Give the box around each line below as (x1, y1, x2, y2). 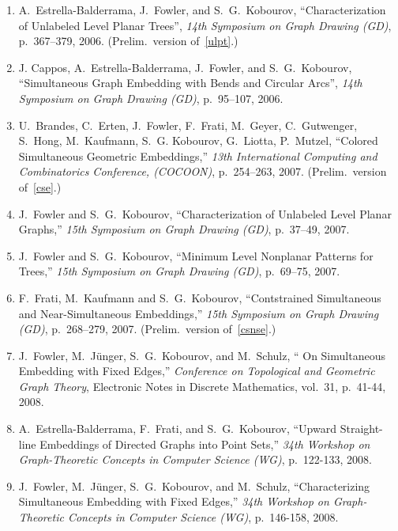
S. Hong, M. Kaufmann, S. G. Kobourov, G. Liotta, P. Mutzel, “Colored (18, 132, 378, 149)
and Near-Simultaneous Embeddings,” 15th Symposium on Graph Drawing (18, 305, 379, 321)
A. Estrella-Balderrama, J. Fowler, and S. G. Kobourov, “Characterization (18, 2, 386, 17)
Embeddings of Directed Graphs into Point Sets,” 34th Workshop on (39, 435, 370, 452)
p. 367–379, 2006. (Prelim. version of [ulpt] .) (18, 32, 238, 49)
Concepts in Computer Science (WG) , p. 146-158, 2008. (67, 509, 339, 525)
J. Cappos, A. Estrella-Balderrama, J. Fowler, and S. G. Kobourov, (18, 59, 352, 75)
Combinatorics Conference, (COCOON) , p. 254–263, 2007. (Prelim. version (18, 163, 387, 180)
